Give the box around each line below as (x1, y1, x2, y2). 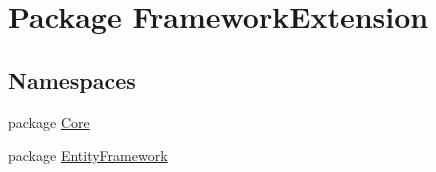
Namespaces (8, 64, 136, 95)
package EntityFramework (8, 145, 168, 166)
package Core (8, 111, 90, 132)
